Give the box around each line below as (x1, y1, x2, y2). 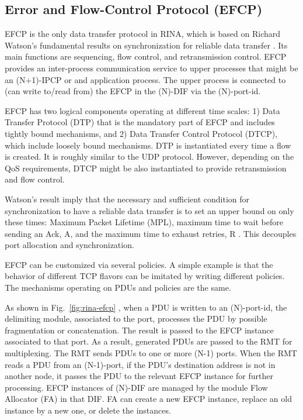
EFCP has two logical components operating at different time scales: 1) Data (5, 104, 280, 116)
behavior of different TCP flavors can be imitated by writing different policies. (5, 270, 285, 282)
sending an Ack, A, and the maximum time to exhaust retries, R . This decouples (5, 227, 297, 239)
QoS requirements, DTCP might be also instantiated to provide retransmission (5, 161, 287, 174)
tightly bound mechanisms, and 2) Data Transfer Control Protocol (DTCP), (5, 127, 278, 139)
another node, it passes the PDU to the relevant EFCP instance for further (5, 370, 273, 382)
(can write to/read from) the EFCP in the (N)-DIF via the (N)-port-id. (5, 85, 261, 97)
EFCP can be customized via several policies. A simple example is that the (5, 258, 273, 270)
